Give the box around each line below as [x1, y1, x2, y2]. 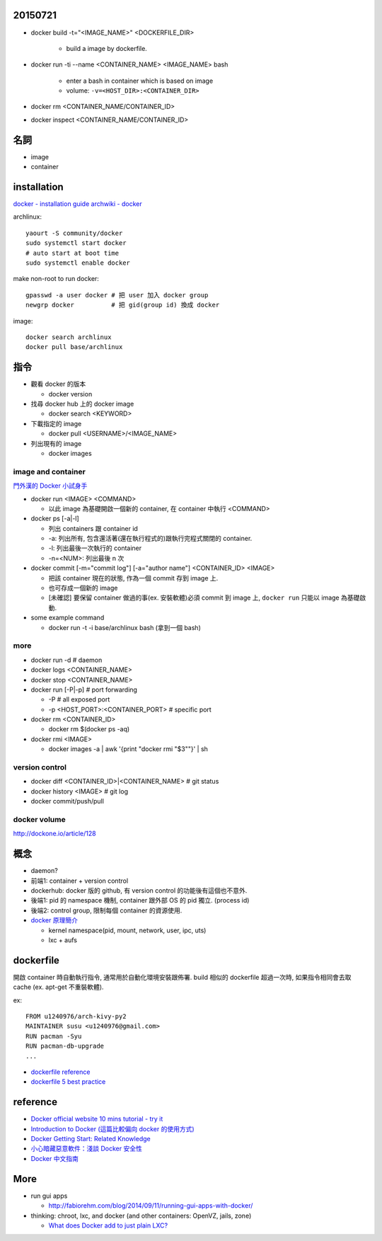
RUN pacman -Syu [25, 1032, 82, 1040]
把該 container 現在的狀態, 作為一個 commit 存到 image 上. [48, 573, 219, 582]
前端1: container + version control [30, 876, 129, 885]
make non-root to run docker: [13, 275, 99, 283]
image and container [13, 467, 86, 476]
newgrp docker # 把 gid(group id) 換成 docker [25, 301, 220, 309]
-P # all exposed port [48, 695, 110, 704]
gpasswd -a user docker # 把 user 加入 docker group [25, 291, 209, 299]
